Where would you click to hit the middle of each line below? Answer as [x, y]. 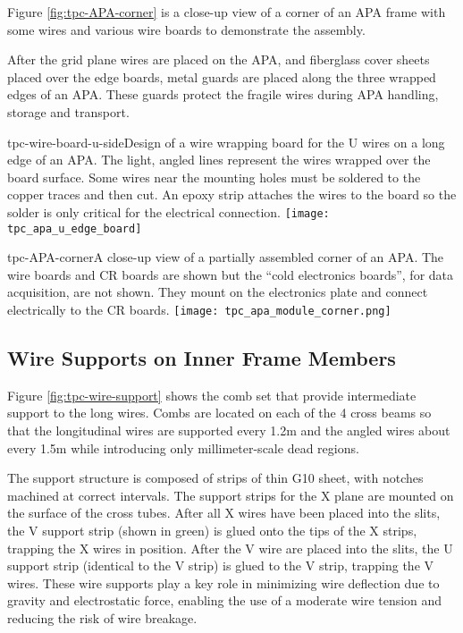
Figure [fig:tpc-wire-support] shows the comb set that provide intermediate [212, 395]
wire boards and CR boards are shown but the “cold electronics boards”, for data [231, 274]
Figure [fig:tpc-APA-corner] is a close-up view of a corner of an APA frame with [227, 12]
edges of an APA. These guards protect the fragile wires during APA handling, [223, 94]
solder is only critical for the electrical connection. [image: [168, 211]
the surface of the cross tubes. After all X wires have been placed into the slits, [224, 513]
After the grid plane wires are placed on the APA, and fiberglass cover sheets [219, 59]
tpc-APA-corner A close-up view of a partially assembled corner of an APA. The [226, 257]
